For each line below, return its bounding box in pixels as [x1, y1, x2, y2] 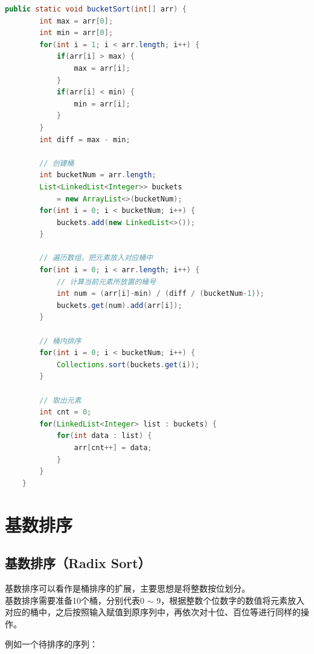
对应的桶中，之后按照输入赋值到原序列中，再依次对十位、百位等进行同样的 [5, 606, 301, 618]
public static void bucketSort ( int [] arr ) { [5, 5, 187, 13]
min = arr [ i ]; [74, 99, 130, 108]
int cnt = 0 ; [39, 408, 92, 417]
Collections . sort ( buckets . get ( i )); [56, 360, 200, 369]
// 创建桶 [39, 159, 74, 168]
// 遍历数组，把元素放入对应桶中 [39, 253, 153, 263]
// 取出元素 [39, 396, 82, 405]
